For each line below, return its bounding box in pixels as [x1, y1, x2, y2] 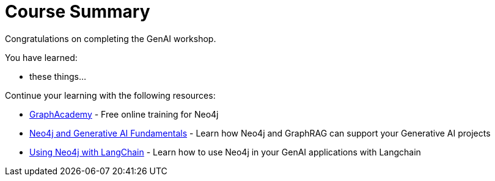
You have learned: [5, 52, 78, 63]
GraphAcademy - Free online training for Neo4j [29, 108, 219, 119]
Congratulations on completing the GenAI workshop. [5, 33, 216, 44]
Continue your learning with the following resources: [5, 90, 216, 101]
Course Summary [5, 1, 150, 22]
